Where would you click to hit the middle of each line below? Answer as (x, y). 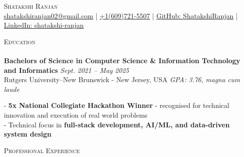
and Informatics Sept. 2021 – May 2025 (67, 70)
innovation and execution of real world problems (76, 114)
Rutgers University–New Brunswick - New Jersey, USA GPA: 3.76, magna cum (122, 79)
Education (20, 41)
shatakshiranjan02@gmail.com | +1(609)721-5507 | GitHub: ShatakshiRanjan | (121, 15)
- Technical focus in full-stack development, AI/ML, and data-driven (117, 124)
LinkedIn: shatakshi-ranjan (44, 25)
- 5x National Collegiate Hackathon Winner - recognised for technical (117, 105)
